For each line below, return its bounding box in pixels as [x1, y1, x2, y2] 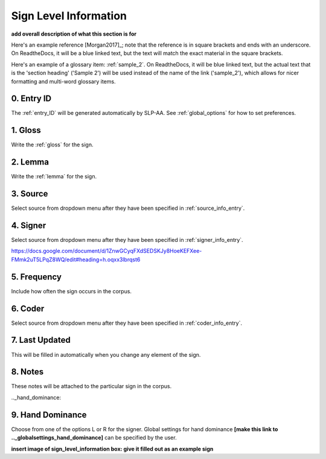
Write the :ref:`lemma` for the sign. [11, 173, 97, 180]
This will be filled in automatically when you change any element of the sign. [11, 351, 201, 358]
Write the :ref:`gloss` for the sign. [11, 141, 94, 148]
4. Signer [11, 220, 46, 230]
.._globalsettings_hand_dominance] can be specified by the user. [11, 434, 177, 441]
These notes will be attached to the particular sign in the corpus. [11, 383, 172, 390]
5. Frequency [11, 272, 62, 282]
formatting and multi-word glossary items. [11, 77, 116, 85]
